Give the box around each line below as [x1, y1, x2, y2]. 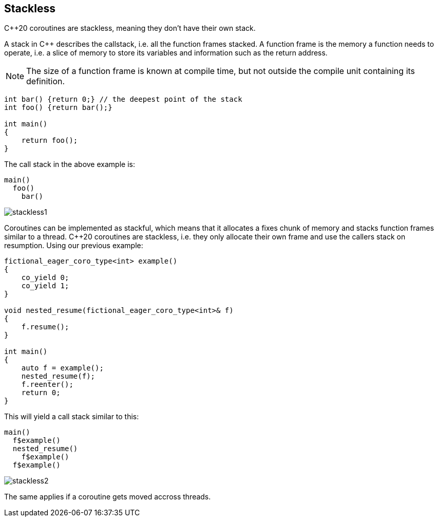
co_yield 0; [21, 273, 69, 282]
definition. [26, 76, 65, 87]
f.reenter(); [21, 380, 73, 389]
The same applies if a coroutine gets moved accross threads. [4, 492, 211, 501]
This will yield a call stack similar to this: [4, 412, 139, 421]
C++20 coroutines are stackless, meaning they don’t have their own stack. [4, 24, 256, 33]
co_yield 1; [21, 282, 69, 290]
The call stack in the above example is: [4, 160, 135, 169]
